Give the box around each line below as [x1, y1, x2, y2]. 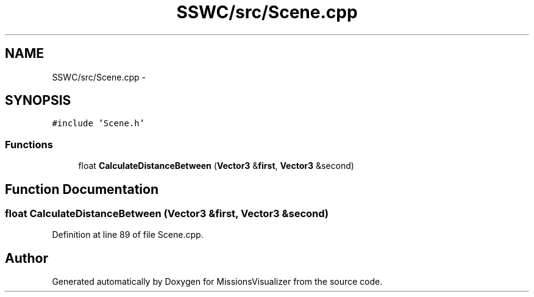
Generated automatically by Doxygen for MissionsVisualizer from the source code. [52, 276, 383, 287]
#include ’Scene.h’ [52, 118, 145, 129]
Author [5, 250, 48, 266]
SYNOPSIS [5, 93, 71, 109]
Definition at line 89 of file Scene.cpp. [52, 229, 204, 240]
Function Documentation [5, 181, 158, 197]
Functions [5, 138, 53, 151]
